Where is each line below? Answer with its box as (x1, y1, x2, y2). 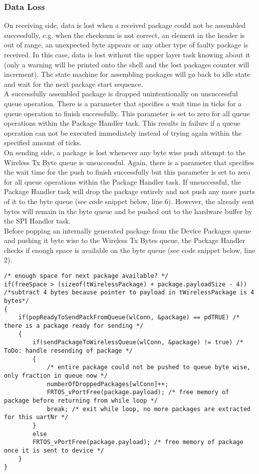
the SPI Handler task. (4, 216, 71, 226)
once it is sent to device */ (4, 447, 104, 454)
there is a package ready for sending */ (4, 322, 144, 329)
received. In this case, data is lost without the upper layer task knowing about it (4, 49, 251, 59)
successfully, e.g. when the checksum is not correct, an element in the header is (4, 29, 245, 40)
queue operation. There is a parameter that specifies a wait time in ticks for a (4, 98, 242, 108)
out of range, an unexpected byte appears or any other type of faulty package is (4, 39, 249, 50)
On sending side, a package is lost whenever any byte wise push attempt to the (4, 147, 246, 157)
